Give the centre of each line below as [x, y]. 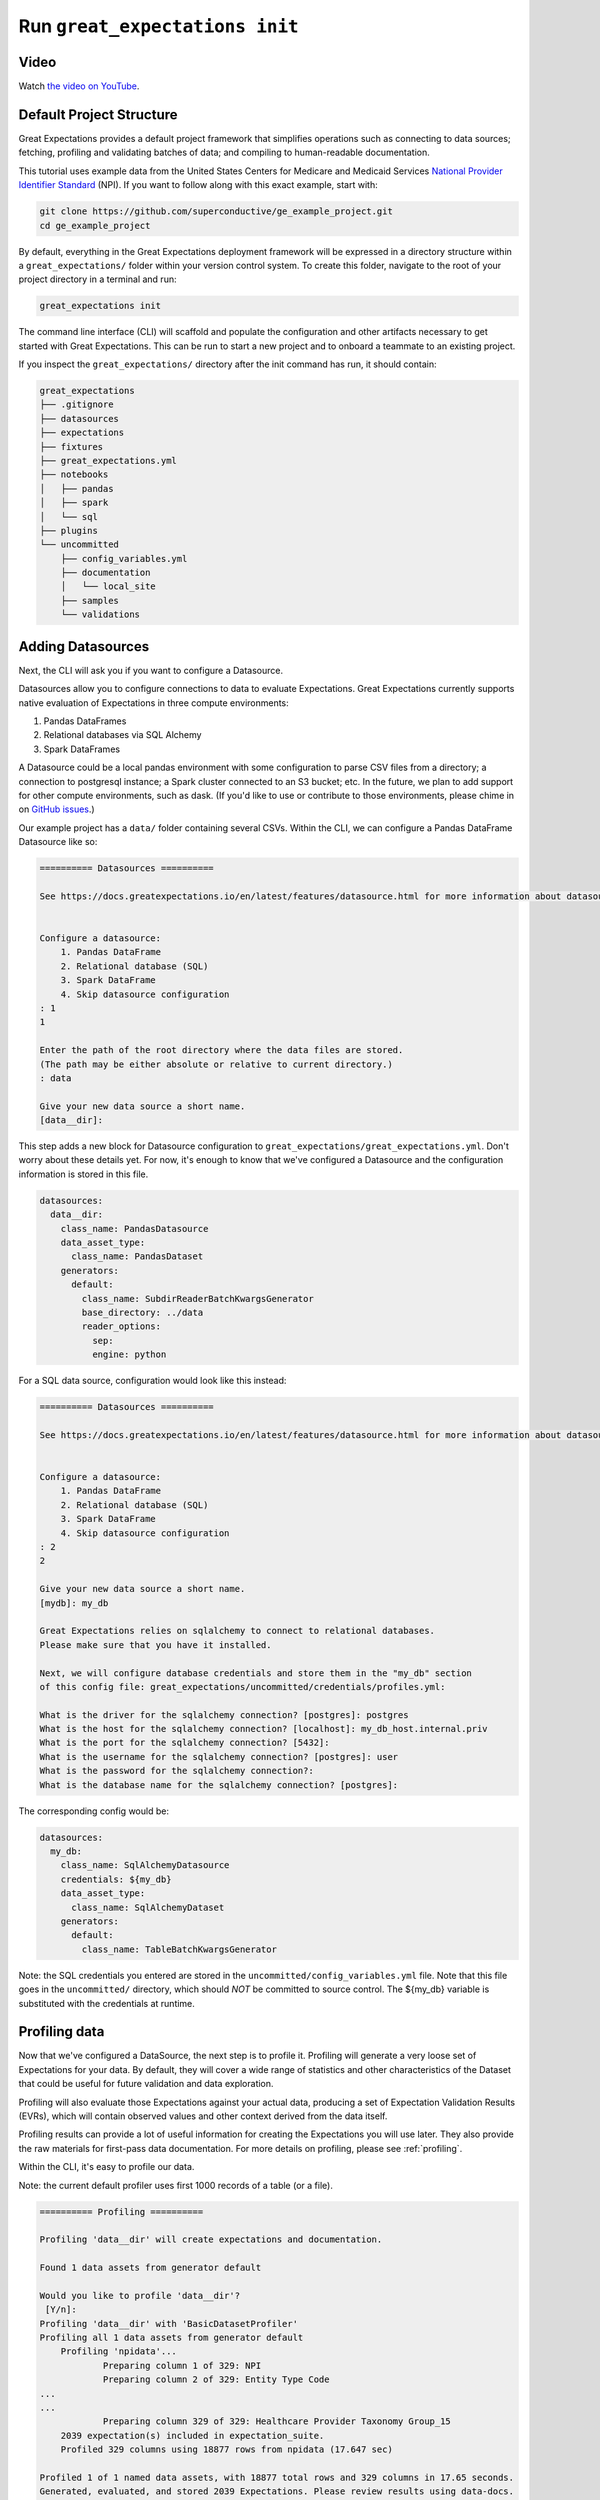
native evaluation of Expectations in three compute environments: [153, 702]
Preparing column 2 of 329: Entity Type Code [216, 2379]
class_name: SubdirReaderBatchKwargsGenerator [197, 1298]
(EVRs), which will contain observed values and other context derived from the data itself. [203, 2116]
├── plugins [69, 530]
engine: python [129, 1354]
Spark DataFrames [81, 749]
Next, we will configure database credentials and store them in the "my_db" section [255, 1673]
